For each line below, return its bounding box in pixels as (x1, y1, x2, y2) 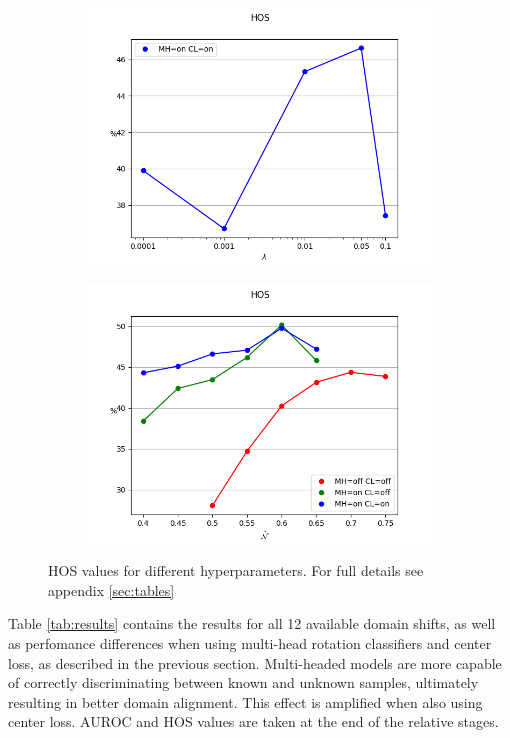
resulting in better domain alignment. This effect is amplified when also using (8, 691, 483, 712)
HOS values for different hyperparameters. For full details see (48, 560, 424, 581)
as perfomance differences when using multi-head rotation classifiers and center (8, 632, 492, 653)
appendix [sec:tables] (48, 579, 175, 600)
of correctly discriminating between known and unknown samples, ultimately (8, 672, 479, 693)
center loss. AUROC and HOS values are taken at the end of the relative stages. (8, 711, 499, 732)
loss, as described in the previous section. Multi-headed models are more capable (8, 652, 502, 673)
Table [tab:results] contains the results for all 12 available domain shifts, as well (8, 613, 496, 634)
